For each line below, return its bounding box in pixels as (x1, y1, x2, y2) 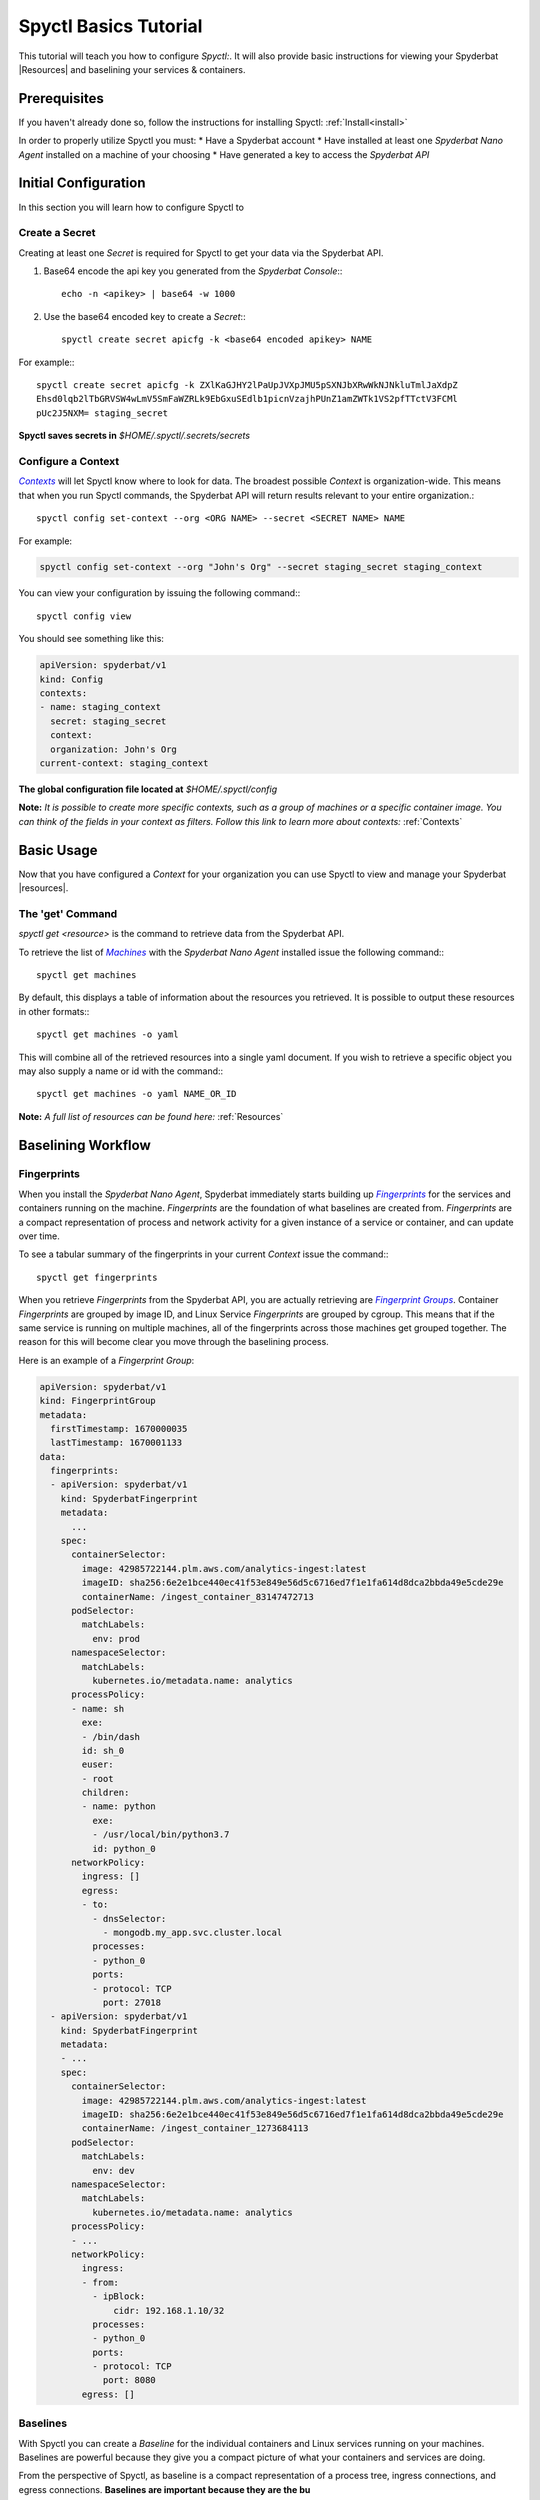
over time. (18, 1230, 60, 1242)
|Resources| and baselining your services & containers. (18, 63, 246, 75)
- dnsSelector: (91, 1913, 167, 1924)
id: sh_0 (81, 1745, 125, 1756)
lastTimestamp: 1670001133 (50, 1437, 183, 1449)
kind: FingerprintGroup (39, 1395, 157, 1407)
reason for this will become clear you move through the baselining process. (18, 1336, 329, 1348)
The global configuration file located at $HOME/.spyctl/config (18, 783, 278, 795)
